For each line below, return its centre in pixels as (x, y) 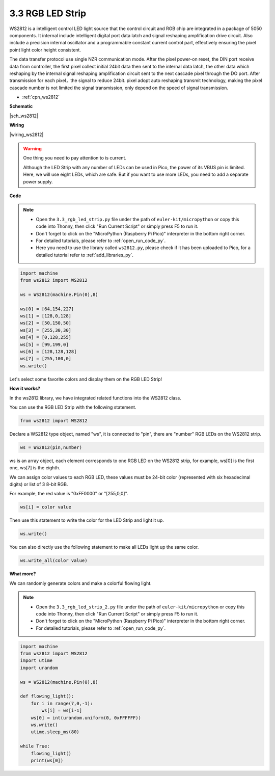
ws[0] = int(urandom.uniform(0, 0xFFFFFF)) (86, 718)
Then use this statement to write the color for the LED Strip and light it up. (87, 520)
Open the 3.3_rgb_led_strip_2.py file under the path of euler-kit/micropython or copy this (140, 607)
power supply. (38, 181)
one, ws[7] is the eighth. (35, 468)
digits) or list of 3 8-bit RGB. (39, 485)
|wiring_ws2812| (26, 135)
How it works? (25, 389)
